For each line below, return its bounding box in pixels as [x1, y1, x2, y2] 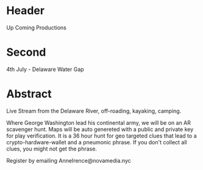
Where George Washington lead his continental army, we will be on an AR [6, 119, 191, 126]
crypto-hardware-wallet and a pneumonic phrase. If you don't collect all [6, 138, 187, 146]
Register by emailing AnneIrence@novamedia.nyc [6, 157, 131, 164]
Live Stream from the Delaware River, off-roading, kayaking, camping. [6, 107, 182, 114]
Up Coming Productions [6, 24, 67, 31]
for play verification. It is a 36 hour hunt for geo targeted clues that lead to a [6, 132, 197, 139]
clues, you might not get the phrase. [6, 145, 98, 152]
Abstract [6, 87, 52, 101]
